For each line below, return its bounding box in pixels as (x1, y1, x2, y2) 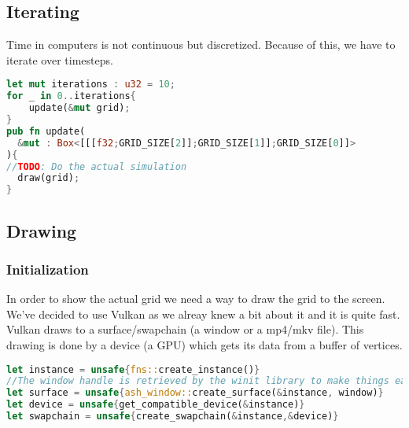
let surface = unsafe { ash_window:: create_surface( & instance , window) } (6, 387, 384, 399)
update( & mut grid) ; (28, 102, 131, 114)
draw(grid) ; (17, 172, 80, 184)
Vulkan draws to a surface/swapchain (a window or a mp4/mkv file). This (6, 321, 364, 338)
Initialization (6, 259, 89, 279)
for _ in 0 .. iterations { (6, 90, 136, 102)
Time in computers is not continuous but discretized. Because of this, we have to (6, 36, 396, 53)
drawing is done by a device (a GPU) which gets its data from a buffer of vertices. (6, 336, 403, 352)
